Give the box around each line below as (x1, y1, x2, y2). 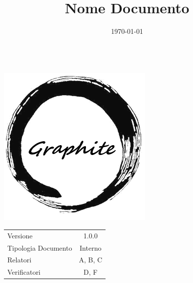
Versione (7, 230, 33, 240)
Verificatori (7, 267, 41, 277)
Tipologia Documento (7, 242, 72, 253)
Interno (80, 242, 102, 253)
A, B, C (79, 255, 103, 265)
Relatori (7, 255, 32, 265)
